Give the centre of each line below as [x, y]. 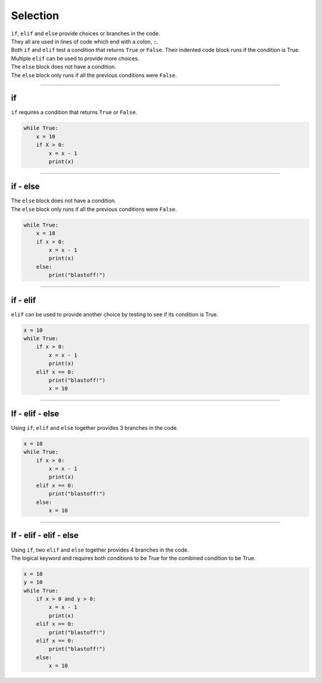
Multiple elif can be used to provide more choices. [75, 58]
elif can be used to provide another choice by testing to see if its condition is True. [115, 314]
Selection [35, 16]
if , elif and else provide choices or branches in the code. [86, 33]
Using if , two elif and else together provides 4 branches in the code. [100, 550]
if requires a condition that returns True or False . [74, 112]
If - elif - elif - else [45, 535]
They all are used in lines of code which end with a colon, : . [85, 41]
